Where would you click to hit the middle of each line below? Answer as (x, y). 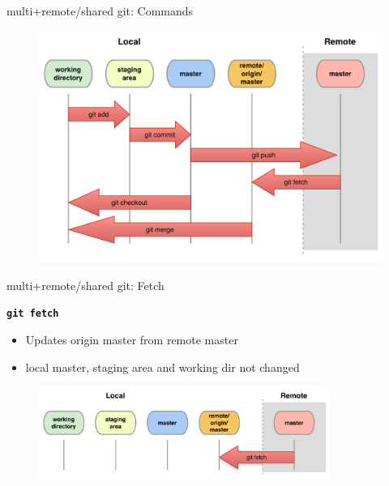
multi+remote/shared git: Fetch (85, 285)
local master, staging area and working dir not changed (162, 367)
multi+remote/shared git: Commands (100, 11)
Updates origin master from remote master (132, 339)
